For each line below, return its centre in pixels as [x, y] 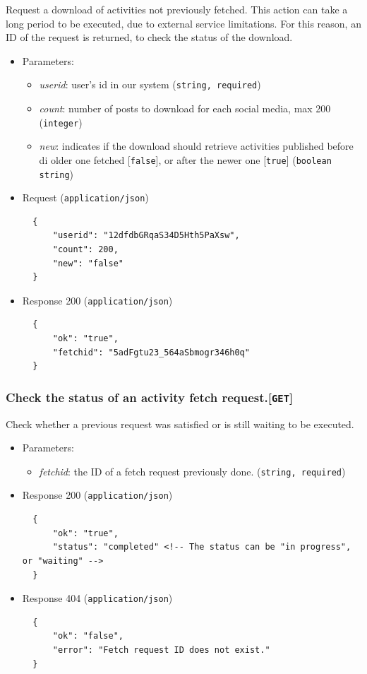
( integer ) [61, 122]
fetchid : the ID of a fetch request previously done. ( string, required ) [192, 471]
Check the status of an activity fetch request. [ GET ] [150, 397]
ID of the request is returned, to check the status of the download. [149, 37]
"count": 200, [85, 250]
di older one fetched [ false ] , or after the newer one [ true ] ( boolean [185, 159]
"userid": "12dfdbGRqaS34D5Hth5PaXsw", [146, 236]
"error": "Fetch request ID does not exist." [161, 650]
